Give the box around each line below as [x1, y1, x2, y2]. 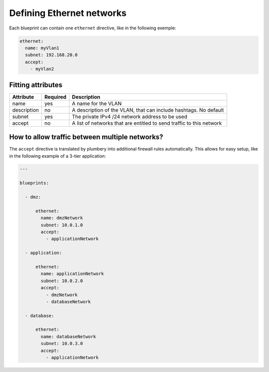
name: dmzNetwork [40, 215, 83, 221]
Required [44, 93, 67, 100]
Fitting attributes [9, 80, 62, 89]
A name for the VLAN [72, 100, 122, 107]
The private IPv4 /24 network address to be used [72, 113, 188, 120]
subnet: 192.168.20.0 [25, 52, 78, 58]
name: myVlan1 [25, 45, 60, 51]
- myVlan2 [30, 66, 54, 72]
